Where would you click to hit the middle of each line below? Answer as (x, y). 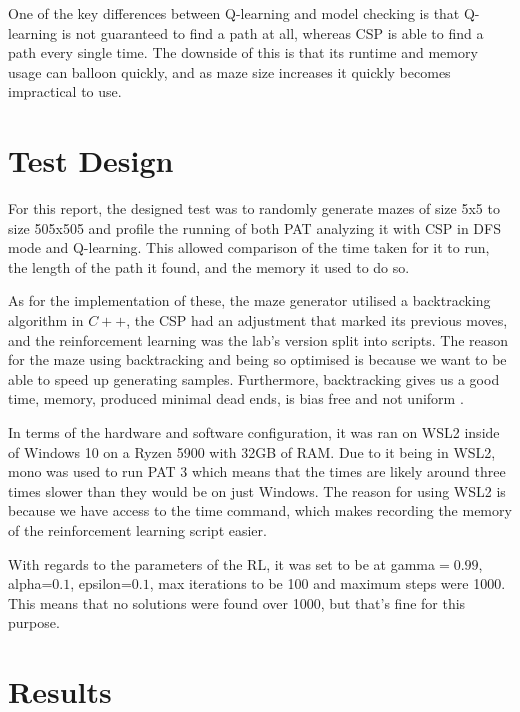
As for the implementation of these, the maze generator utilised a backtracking (249, 300)
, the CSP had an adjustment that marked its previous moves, (317, 320)
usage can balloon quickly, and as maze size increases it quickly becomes (229, 71)
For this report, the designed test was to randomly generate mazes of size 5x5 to (254, 208)
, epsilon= (101, 583)
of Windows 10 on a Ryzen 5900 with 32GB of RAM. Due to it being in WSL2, (252, 451)
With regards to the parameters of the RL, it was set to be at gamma (222, 563)
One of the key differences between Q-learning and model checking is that (234, 13)
